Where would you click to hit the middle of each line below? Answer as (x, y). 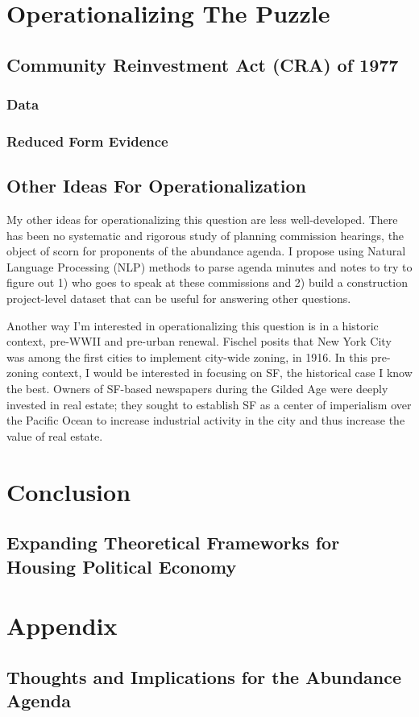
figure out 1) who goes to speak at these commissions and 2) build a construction (207, 282)
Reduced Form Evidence (87, 141)
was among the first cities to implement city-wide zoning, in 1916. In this (187, 356)
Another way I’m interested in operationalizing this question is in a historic (193, 325)
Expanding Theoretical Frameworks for (173, 543)
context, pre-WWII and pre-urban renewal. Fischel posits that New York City (199, 341)
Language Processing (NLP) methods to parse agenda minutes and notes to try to (209, 266)
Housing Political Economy (122, 566)
